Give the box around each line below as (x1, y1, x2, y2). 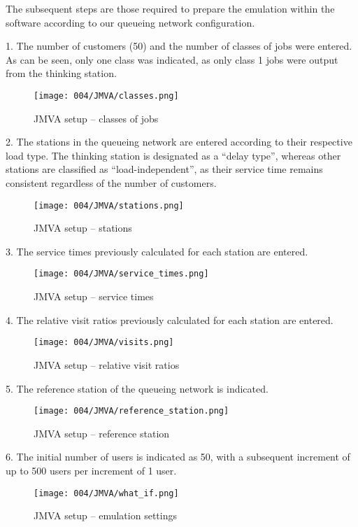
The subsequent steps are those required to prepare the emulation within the (6, 1, 335, 15)
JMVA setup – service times (34, 289, 154, 304)
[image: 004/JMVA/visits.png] (34, 337, 174, 348)
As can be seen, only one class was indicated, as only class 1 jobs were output (6, 52, 338, 66)
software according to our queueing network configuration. (6, 15, 255, 29)
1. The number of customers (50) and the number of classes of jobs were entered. (6, 38, 352, 53)
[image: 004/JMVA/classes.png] (34, 90, 179, 101)
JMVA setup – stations (34, 220, 132, 235)
